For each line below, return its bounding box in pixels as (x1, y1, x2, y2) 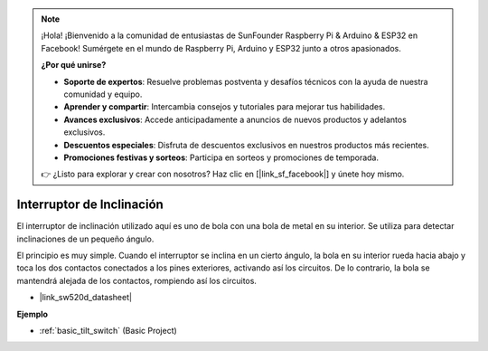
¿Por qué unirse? (41, 60, 107, 71)
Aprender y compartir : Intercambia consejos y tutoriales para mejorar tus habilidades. (63, 101, 386, 112)
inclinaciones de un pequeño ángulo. (16, 233, 155, 244)
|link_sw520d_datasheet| (39, 292, 133, 303)
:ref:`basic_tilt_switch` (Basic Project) (39, 325, 178, 336)
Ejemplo (16, 308, 49, 319)
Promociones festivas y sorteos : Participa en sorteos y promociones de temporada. (63, 152, 380, 163)
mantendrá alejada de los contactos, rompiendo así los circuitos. (16, 275, 258, 286)
